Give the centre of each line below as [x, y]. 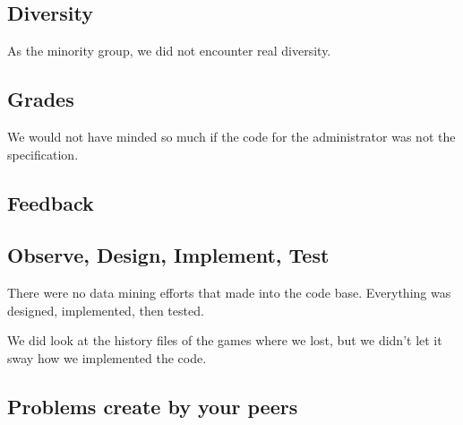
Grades [41, 99]
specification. [43, 154]
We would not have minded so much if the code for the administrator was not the [231, 136]
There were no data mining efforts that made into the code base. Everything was [229, 293]
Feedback [51, 202]
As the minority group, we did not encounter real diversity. [169, 51]
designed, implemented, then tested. [106, 310]
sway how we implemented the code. [107, 357]
